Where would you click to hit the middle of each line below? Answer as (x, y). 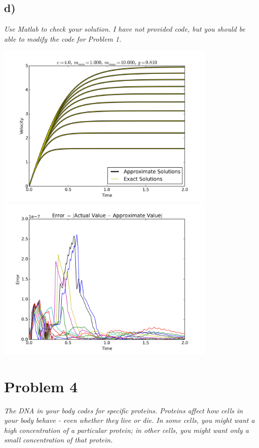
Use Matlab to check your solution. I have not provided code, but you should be (125, 29)
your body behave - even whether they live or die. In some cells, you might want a (129, 420)
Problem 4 (41, 386)
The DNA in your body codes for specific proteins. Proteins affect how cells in (123, 410)
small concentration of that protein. (58, 440)
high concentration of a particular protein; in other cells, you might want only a (126, 430)
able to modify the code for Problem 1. (63, 38)
